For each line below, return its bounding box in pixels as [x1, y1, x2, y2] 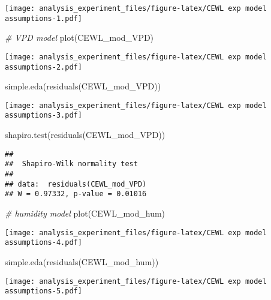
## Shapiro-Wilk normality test [5, 160, 138, 169]
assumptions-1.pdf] [5, 14, 82, 23]
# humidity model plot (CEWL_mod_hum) [5, 207, 165, 219]
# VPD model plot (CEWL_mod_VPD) [5, 31, 154, 44]
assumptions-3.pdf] [5, 111, 82, 120]
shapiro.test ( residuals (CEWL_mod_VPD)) [5, 128, 165, 141]
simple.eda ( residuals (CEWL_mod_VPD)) [5, 80, 161, 92]
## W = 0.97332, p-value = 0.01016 [5, 190, 147, 199]
